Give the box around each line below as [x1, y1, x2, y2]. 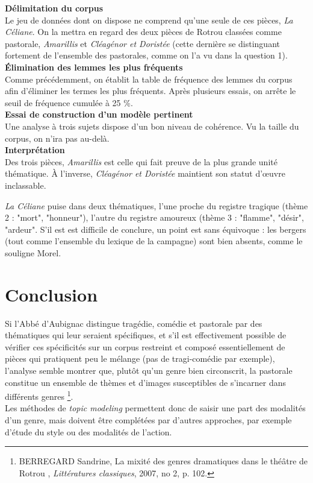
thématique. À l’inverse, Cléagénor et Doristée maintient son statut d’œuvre [5, 167, 285, 180]
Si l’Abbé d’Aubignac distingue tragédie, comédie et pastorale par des [5, 317, 262, 329]
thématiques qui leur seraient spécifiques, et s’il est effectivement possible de [5, 329, 287, 341]
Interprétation [5, 144, 65, 156]
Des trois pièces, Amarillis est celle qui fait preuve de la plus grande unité [5, 155, 277, 168]
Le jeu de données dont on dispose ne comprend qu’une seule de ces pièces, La [5, 13, 293, 26]
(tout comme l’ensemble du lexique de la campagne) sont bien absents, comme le [5, 235, 303, 247]
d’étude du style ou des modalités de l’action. [5, 425, 172, 438]
